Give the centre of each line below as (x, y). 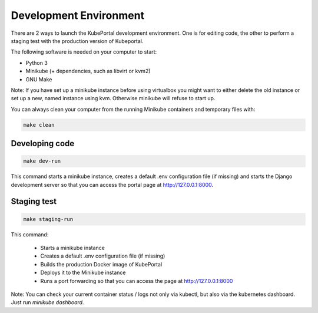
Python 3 (37, 62)
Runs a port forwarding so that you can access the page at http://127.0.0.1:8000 (137, 281)
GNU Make (39, 79)
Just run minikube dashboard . (47, 302)
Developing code (43, 144)
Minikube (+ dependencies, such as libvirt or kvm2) (88, 71)
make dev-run (42, 161)
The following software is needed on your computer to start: (84, 52)
